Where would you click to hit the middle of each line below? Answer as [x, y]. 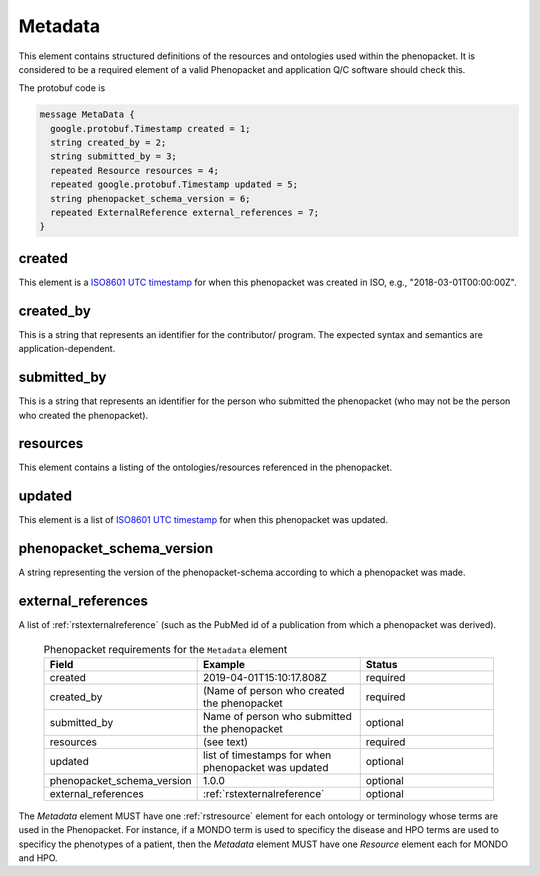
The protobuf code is [62, 88]
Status [381, 664]
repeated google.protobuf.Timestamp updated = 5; [174, 184]
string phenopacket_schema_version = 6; [150, 198]
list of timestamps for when [267, 755]
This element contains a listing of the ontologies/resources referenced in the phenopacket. [205, 467]
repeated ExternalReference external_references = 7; [185, 213]
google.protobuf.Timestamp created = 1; [150, 128]
